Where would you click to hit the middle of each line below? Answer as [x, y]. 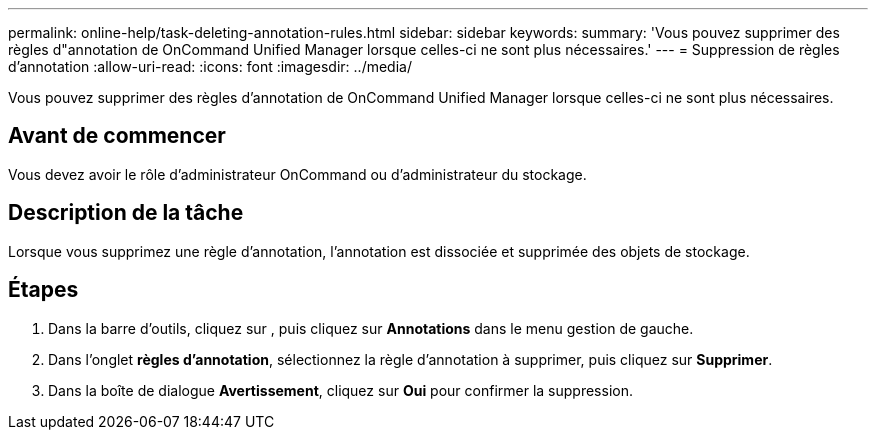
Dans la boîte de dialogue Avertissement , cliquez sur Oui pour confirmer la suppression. [340, 390]
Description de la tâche [126, 213]
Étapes [43, 290]
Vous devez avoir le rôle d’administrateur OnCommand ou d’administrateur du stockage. [297, 174]
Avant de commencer [117, 136]
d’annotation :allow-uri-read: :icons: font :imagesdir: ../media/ [210, 66]
